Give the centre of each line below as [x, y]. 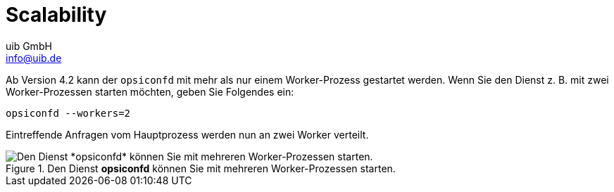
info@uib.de [34, 58]
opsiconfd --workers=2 [68, 113]
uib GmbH [29, 46]
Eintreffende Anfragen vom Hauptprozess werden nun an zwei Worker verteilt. [187, 134]
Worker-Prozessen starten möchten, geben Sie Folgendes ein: [150, 91]
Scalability [56, 15]
